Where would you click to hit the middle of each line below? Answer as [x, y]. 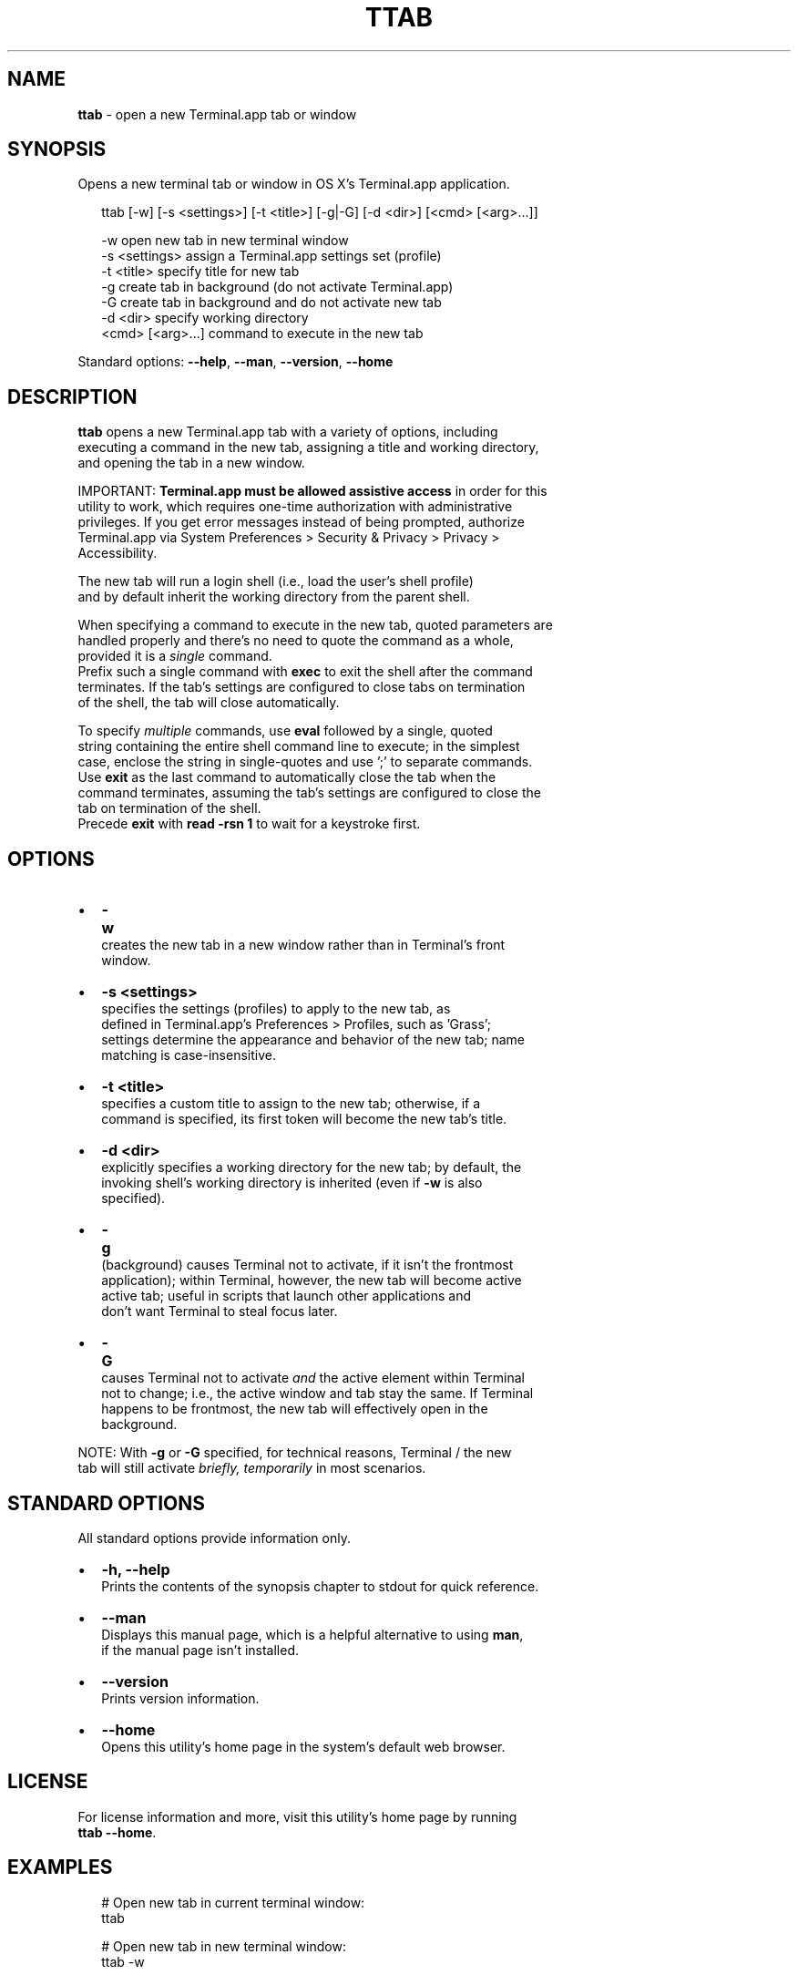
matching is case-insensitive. [189, 1055]
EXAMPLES [60, 1867]
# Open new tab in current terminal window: [233, 1902]
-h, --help [136, 1569]
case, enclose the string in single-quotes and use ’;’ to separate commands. [305, 762]
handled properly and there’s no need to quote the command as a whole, [296, 641]
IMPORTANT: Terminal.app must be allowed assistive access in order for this [312, 491]
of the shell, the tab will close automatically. [209, 703]
